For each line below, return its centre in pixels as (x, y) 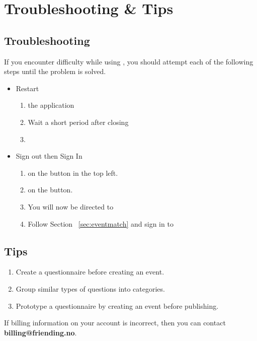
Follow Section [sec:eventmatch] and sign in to (101, 223)
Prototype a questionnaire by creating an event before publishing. (117, 305)
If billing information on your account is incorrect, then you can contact (115, 323)
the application (51, 105)
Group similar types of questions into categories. (90, 288)
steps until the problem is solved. (55, 71)
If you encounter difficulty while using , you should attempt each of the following (129, 61)
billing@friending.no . (40, 332)
